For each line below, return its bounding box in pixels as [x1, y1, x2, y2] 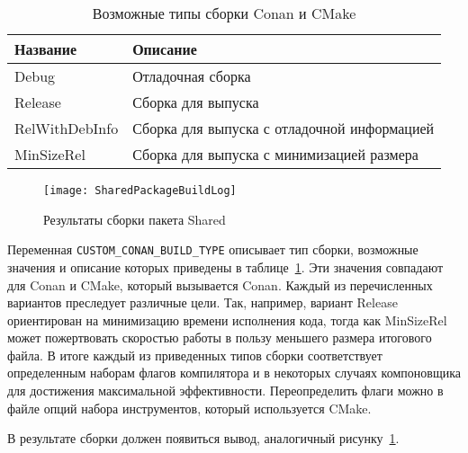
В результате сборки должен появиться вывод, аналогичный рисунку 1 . [7, 429, 400, 448]
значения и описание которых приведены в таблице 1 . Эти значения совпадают [7, 257, 444, 276]
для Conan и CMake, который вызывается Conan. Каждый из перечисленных [7, 275, 433, 294]
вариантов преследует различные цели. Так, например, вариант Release [7, 293, 398, 312]
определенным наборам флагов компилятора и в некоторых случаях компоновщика [7, 363, 461, 382]
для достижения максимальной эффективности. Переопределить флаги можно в [7, 381, 444, 400]
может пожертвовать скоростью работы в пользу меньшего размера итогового [7, 328, 432, 347]
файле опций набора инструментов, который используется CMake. [7, 398, 372, 417]
